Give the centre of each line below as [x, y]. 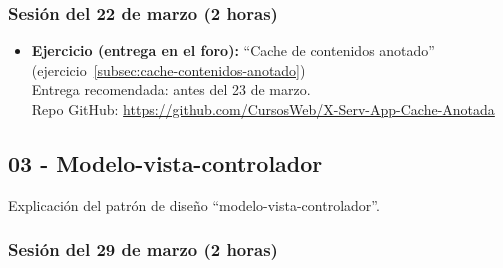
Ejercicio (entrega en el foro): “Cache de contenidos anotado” [233, 50]
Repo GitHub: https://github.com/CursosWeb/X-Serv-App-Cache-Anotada [263, 109]
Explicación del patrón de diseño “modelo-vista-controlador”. [194, 204]
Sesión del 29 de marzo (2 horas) [143, 249]
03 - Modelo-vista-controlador [165, 162]
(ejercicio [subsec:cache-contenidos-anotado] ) [168, 69]
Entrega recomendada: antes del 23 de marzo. [171, 89]
